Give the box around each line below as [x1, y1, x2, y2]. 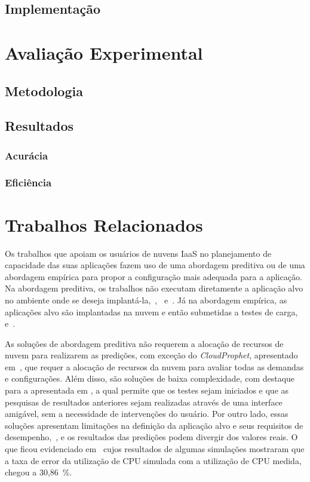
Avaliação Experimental [5, 40, 203, 65]
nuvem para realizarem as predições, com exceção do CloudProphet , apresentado [5, 349, 298, 361]
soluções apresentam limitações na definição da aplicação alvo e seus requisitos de [5, 419, 303, 431]
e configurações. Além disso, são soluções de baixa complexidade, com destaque [5, 372, 295, 385]
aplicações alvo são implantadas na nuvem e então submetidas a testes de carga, [5, 305, 298, 318]
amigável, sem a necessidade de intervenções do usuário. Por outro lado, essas [5, 407, 288, 420]
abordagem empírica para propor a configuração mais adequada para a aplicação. [5, 270, 302, 283]
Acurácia [5, 148, 48, 162]
